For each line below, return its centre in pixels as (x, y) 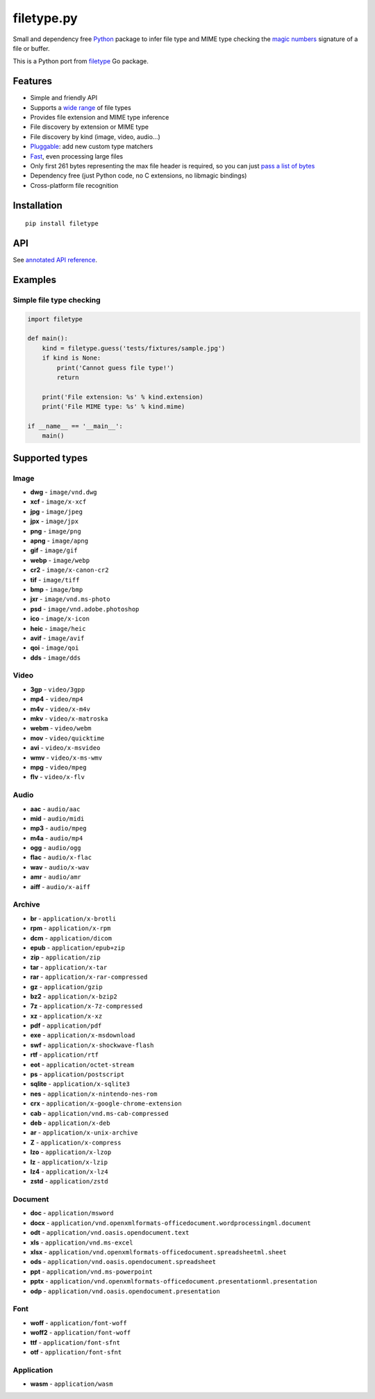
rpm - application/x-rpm (70, 928)
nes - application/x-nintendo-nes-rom (94, 1094)
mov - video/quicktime (67, 738)
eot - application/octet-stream (82, 1064)
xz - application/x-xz (66, 1016)
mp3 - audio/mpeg (58, 829)
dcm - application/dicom (71, 938)
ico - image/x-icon (60, 618)
